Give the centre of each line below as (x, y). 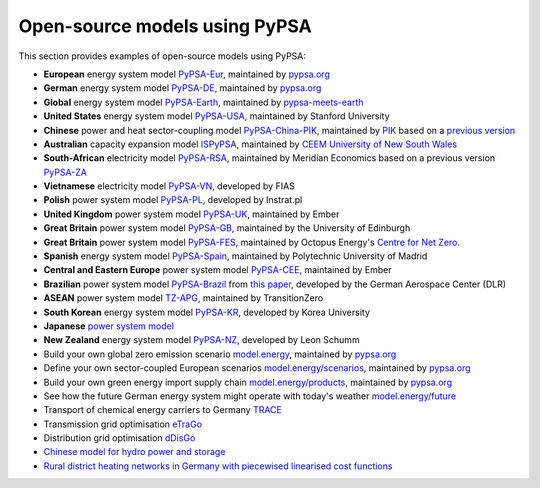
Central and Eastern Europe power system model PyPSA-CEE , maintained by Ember (217, 270)
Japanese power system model (109, 326)
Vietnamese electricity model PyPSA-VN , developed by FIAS (169, 186)
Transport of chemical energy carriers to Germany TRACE (162, 410)
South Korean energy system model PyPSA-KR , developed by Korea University (206, 312)
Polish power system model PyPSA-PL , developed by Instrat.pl (173, 200)
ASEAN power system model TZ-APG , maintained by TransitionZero (183, 298)
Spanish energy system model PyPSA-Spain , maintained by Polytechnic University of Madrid (235, 256)
